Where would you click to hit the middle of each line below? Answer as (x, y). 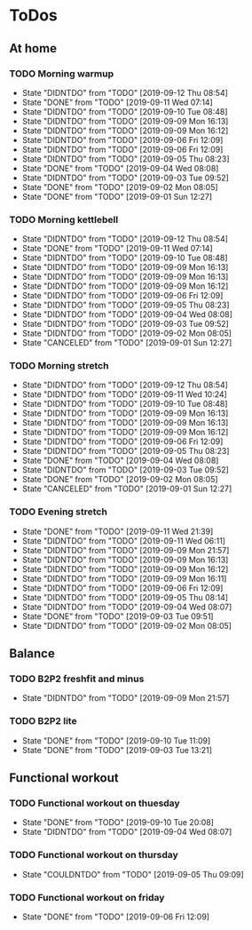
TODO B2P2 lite (43, 721)
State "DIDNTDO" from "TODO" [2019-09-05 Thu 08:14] (125, 597)
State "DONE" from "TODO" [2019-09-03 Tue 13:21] (117, 750)
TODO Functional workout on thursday (94, 855)
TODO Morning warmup (61, 74)
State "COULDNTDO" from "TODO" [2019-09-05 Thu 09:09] (133, 874)
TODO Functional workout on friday (87, 897)
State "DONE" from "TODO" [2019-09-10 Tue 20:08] (118, 823)
